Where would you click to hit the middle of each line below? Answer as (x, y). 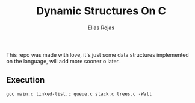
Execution (26, 80)
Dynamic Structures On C (101, 11)
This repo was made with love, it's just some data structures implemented (98, 54)
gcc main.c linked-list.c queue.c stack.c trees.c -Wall (79, 94)
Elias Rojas (101, 28)
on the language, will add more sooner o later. (63, 61)
